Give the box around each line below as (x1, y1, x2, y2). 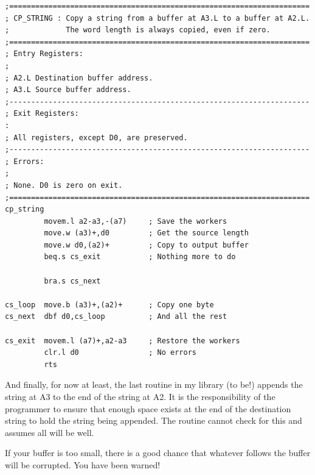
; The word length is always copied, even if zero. (5, 26, 271, 35)
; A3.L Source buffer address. (5, 85, 131, 95)
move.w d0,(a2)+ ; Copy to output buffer (44, 240, 249, 249)
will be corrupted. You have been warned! (5, 458, 161, 471)
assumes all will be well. (5, 426, 94, 438)
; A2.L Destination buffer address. (5, 73, 153, 82)
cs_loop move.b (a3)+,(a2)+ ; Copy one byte (5, 300, 214, 309)
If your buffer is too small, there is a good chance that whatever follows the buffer (5, 446, 311, 459)
